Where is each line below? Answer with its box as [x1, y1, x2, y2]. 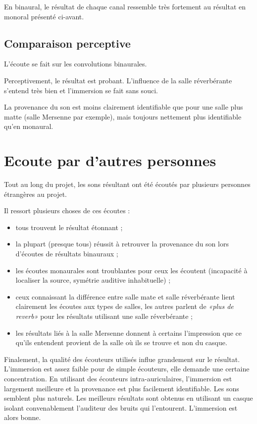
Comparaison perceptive [4, 35, 131, 51]
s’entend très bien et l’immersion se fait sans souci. [4, 85, 158, 95]
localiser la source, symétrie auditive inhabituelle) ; [15, 275, 171, 285]
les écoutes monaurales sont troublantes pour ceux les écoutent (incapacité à [15, 265, 248, 275]
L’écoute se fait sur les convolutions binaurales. [4, 59, 147, 69]
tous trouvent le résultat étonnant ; [15, 222, 123, 232]
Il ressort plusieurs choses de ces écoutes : [4, 205, 130, 216]
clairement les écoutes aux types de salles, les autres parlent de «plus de [15, 301, 234, 311]
